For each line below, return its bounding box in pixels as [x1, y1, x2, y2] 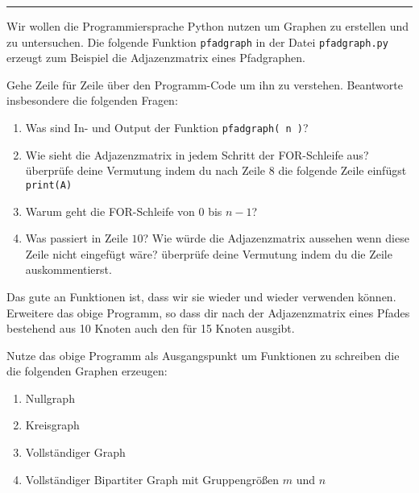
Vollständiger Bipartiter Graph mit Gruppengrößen [25, 470, 280, 487]
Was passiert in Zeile [25, 230, 128, 246]
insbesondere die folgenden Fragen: [6, 92, 178, 109]
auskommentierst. [25, 261, 112, 278]
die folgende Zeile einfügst [278, 162, 407, 179]
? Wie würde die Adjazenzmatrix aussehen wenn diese [143, 230, 409, 246]
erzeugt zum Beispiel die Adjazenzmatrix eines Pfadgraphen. [6, 49, 305, 66]
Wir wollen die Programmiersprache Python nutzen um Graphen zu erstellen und [6, 18, 409, 34]
